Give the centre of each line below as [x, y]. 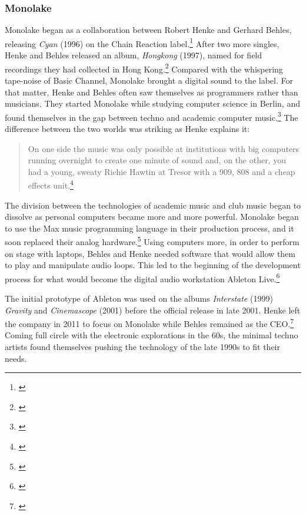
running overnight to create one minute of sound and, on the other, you [157, 160]
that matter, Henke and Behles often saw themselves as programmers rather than [152, 92]
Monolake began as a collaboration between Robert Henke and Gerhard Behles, [148, 30]
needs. [16, 358]
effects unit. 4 [51, 184]
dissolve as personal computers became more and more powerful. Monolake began [152, 217]
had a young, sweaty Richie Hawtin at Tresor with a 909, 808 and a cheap [162, 171]
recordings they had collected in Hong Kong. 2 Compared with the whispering [144, 68]
